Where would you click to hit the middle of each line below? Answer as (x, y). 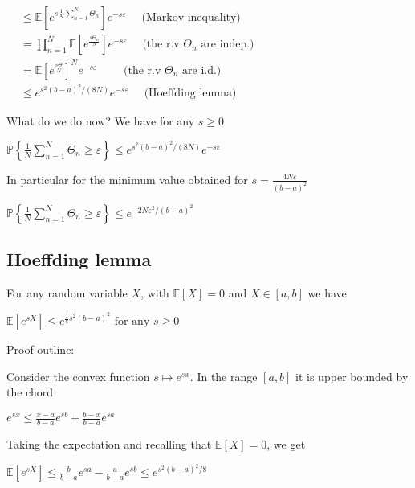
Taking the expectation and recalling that (109, 444)
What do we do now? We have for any (101, 121)
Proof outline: (41, 349)
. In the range (224, 376)
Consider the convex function (78, 376)
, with (155, 292)
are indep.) (228, 45)
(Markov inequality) (191, 18)
